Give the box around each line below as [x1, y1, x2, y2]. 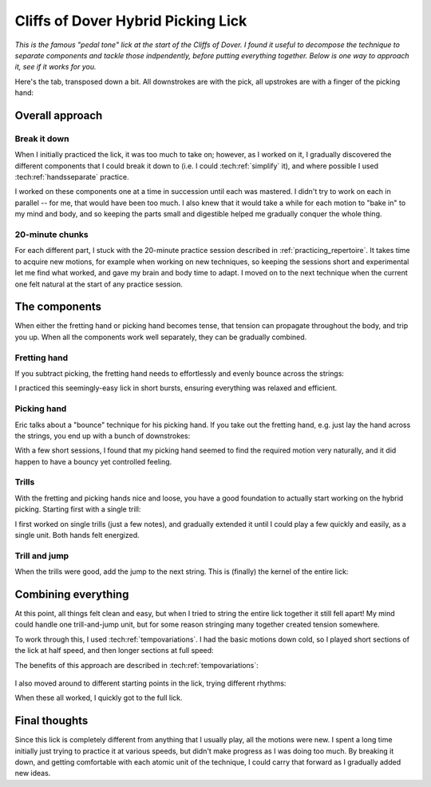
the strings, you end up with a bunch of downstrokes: [14, 431, 191, 441]
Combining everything [14, 587, 129, 601]
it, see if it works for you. [14, 62, 97, 72]
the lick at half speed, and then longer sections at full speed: [14, 646, 215, 655]
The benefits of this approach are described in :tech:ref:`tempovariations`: [14, 660, 259, 670]
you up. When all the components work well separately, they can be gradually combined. [14, 332, 307, 342]
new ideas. [14, 769, 51, 778]
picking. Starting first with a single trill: [14, 504, 141, 514]
